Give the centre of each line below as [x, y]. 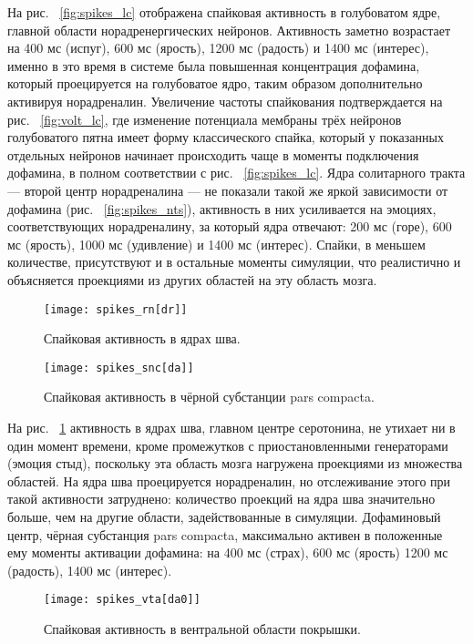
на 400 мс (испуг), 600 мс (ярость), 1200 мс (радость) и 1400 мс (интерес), [218, 48]
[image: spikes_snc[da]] [119, 368]
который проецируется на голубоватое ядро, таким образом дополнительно [215, 83]
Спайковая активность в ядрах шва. [142, 338]
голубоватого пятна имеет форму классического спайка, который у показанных [226, 137]
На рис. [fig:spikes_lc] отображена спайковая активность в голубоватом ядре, [224, 12]
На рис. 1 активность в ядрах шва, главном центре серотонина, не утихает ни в [231, 427]
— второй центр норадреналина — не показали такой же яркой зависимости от [228, 190]
